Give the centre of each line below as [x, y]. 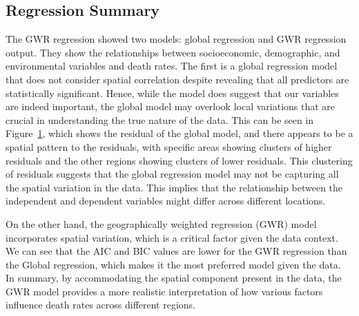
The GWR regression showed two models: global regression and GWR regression [176, 39]
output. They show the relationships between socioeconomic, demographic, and [173, 52]
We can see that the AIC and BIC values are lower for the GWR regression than [176, 251]
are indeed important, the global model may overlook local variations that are [171, 106]
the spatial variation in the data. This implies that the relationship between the [174, 187]
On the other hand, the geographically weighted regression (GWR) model [161, 223]
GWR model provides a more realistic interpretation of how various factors [164, 291]
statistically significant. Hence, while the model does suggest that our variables [172, 93]
